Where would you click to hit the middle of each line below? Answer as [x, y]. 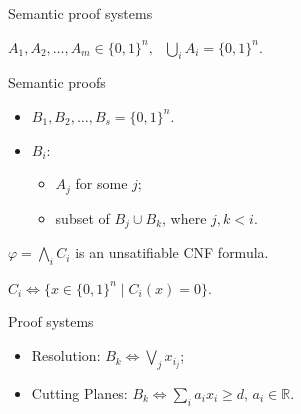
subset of [82, 217]
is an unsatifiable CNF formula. [172, 252]
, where [184, 217]
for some [101, 183]
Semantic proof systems [80, 13]
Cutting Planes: [79, 392]
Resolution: [66, 355]
